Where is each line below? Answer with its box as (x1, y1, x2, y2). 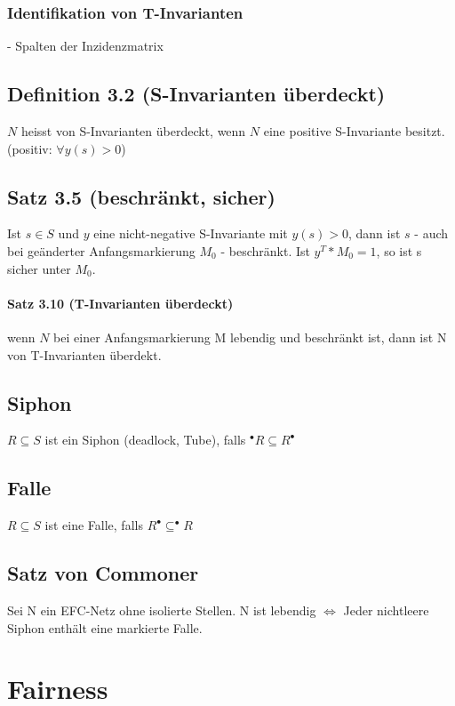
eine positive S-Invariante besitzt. (263, 122, 445, 140)
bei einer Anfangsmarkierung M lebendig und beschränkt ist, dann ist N (53, 327, 447, 346)
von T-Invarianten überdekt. (7, 345, 162, 364)
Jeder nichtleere (343, 600, 429, 619)
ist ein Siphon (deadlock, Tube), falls (44, 430, 246, 449)
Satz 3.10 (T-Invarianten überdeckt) (7, 293, 234, 312)
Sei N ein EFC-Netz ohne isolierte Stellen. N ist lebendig (7, 600, 316, 619)
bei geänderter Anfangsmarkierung (7, 242, 196, 260)
